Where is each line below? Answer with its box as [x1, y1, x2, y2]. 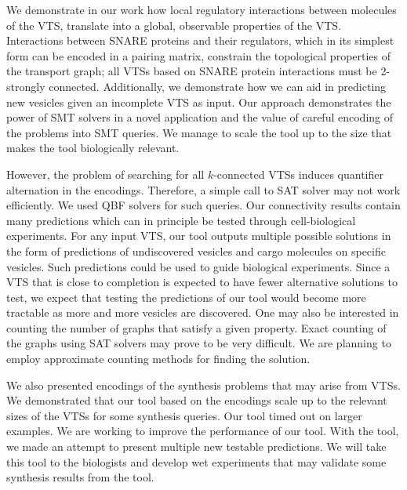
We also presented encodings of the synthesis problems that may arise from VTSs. [6, 376, 401, 393]
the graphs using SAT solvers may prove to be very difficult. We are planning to [6, 335, 391, 351]
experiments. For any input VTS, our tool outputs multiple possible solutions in [6, 227, 391, 244]
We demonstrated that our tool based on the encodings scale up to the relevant [6, 392, 387, 408]
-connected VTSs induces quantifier [213, 165, 383, 182]
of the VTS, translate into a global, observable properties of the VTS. [6, 16, 342, 33]
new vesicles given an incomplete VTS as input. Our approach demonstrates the [6, 93, 391, 110]
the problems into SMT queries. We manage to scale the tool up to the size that [6, 124, 392, 140]
